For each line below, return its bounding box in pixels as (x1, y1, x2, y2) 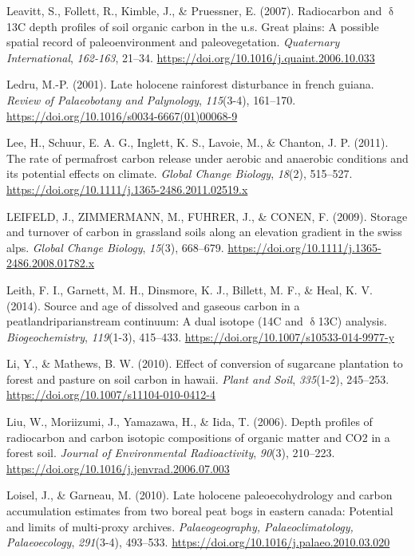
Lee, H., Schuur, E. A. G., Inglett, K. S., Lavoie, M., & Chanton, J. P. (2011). (6, 134, 389, 151)
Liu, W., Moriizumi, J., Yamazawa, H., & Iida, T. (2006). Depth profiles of (6, 413, 373, 430)
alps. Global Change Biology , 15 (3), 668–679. (6, 239, 224, 255)
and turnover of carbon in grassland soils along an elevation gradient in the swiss (6, 223, 402, 240)
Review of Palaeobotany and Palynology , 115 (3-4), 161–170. (6, 91, 296, 108)
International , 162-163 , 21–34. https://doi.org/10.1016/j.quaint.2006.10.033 (6, 49, 375, 65)
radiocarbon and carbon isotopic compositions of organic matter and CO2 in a (6, 428, 390, 445)
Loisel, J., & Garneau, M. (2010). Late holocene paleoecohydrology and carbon (6, 487, 393, 503)
